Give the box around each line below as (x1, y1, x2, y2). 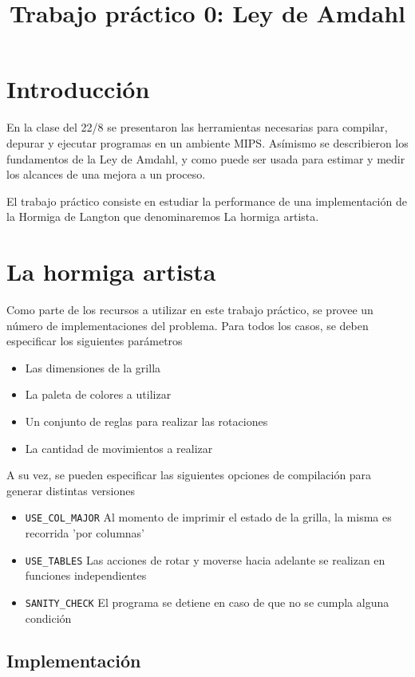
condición (25, 609, 72, 626)
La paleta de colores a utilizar (25, 386, 172, 403)
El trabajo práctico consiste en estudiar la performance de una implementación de (6, 192, 407, 209)
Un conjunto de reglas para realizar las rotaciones (25, 412, 268, 429)
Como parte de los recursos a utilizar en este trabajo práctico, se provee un (6, 301, 373, 317)
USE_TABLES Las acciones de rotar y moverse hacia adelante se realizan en (25, 551, 385, 568)
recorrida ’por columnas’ (25, 525, 144, 541)
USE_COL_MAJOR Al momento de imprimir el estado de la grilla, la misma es (25, 509, 392, 525)
